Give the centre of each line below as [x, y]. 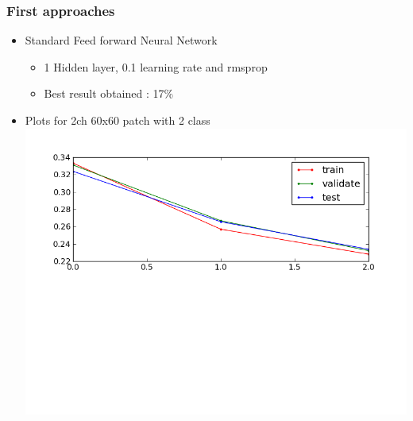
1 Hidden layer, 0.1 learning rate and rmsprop [156, 66]
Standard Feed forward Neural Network [121, 40]
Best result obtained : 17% [109, 93]
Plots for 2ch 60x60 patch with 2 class [118, 120]
